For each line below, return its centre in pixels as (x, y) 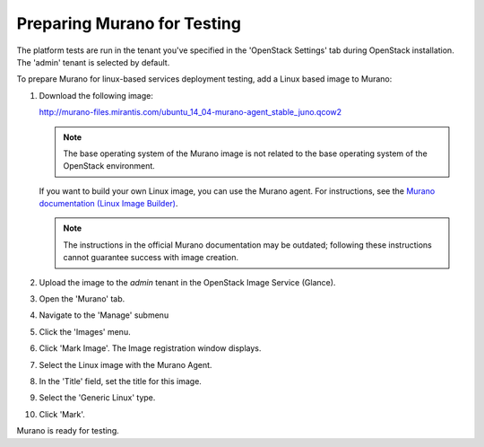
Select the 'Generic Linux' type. (97, 398)
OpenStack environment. (109, 166)
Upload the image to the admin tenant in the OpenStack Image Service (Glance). (187, 282)
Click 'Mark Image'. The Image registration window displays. (150, 348)
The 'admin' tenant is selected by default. (93, 62)
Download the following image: (96, 95)
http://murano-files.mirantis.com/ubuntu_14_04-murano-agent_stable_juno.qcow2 (190, 112)
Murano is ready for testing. (68, 431)
